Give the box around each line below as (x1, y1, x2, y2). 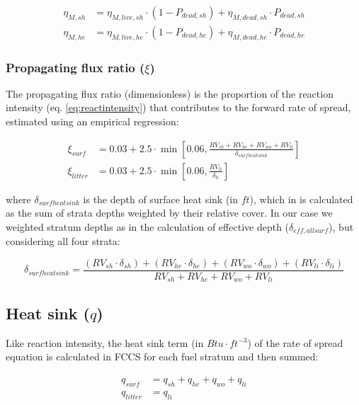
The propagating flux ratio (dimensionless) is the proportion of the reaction (6, 86, 334, 101)
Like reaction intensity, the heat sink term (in (6, 335, 204, 350)
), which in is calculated (249, 191, 353, 206)
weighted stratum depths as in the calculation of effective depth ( (6, 219, 290, 234)
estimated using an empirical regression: (6, 114, 179, 129)
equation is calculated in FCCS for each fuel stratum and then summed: (6, 349, 319, 364)
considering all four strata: (6, 234, 120, 249)
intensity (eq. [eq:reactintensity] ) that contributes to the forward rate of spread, (6, 100, 351, 115)
